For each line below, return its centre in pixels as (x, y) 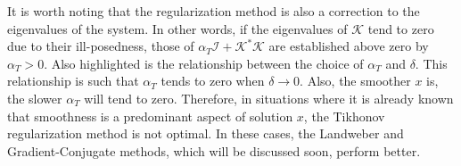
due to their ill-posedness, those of (101, 46)
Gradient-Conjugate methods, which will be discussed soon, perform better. (214, 150)
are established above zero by (349, 46)
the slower (35, 98)
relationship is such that (73, 81)
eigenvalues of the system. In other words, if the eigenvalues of (177, 28)
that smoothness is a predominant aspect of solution (150, 116)
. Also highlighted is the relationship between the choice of (204, 63)
